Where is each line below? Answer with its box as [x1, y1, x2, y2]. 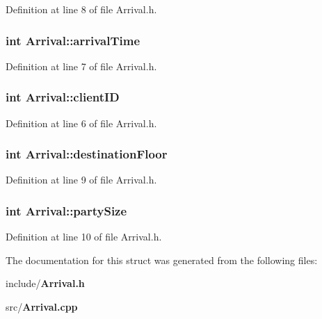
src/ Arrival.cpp [6, 300, 78, 314]
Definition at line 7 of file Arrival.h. [6, 58, 157, 73]
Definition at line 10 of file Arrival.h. [6, 229, 162, 244]
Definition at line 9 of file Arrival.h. [6, 172, 157, 187]
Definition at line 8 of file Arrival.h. [6, 2, 157, 16]
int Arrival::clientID [6, 88, 120, 106]
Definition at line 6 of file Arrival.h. [6, 115, 157, 130]
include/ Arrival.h [6, 276, 85, 291]
